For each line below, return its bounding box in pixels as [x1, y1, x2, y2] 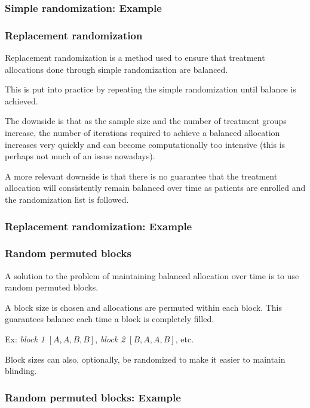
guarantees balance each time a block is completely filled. [5, 313, 214, 325]
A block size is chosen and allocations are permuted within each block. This [5, 301, 282, 313]
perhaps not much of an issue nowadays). [5, 150, 155, 162]
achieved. [5, 94, 38, 107]
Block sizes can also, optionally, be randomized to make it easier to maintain [5, 353, 286, 365]
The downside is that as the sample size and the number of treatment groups [5, 115, 287, 127]
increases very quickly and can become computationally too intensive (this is [5, 138, 286, 150]
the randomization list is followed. [5, 193, 129, 205]
